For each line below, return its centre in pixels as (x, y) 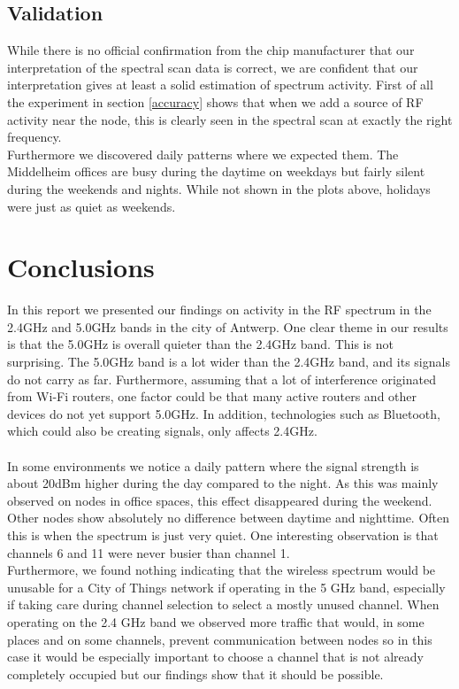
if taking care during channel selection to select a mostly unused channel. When (223, 604)
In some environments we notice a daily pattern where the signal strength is (213, 465)
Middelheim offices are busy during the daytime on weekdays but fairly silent (216, 171)
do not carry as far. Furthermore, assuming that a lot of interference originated (222, 379)
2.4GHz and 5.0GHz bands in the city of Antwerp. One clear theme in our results (228, 326)
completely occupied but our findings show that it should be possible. (195, 674)
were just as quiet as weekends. (92, 206)
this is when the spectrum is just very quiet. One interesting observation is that (223, 534)
